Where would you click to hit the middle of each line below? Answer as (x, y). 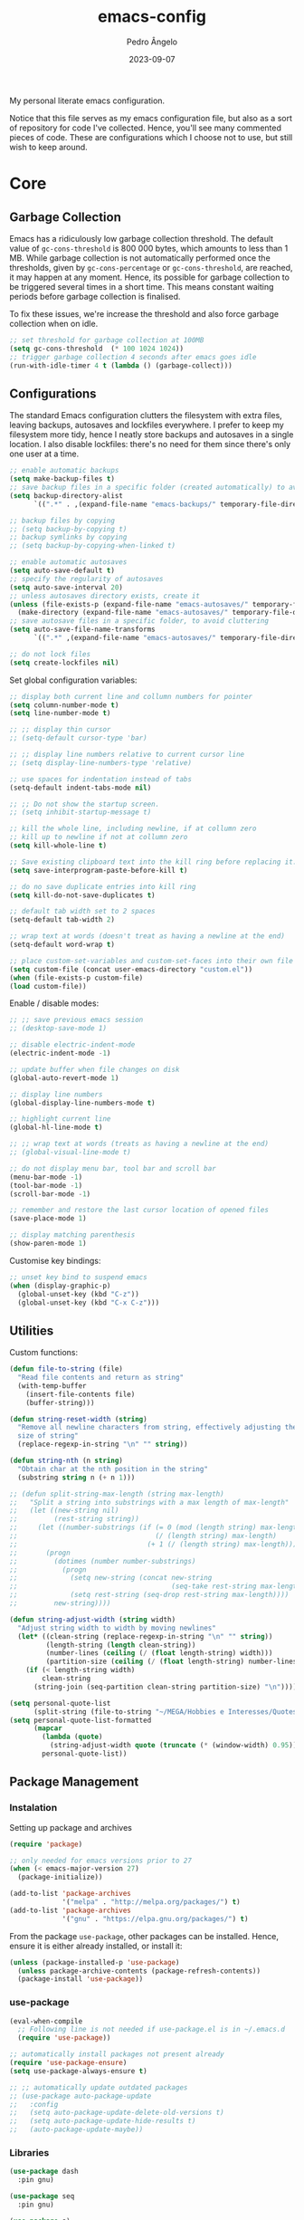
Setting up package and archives (71, 1827)
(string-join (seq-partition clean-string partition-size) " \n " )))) (165, 1687)
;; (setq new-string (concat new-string (111, 1578)
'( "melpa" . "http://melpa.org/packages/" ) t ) (152, 1902)
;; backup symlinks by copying (68, 537)
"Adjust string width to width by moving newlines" (117, 1628)
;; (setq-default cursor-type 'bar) (78, 738)
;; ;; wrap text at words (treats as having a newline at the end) (139, 1144)
